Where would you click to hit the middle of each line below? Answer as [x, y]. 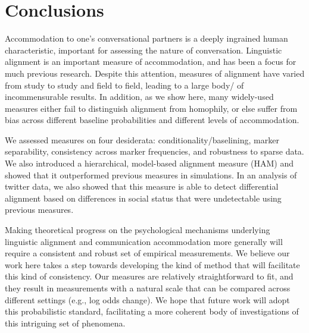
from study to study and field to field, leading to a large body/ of [124, 85]
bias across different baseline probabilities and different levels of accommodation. [152, 120]
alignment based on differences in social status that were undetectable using [143, 198]
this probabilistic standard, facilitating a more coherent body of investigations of [152, 311]
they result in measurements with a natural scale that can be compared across [148, 288]
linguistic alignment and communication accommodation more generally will [144, 241]
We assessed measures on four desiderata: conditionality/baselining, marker [142, 139]
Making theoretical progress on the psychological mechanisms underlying [138, 230]
